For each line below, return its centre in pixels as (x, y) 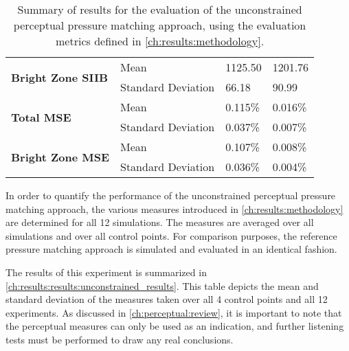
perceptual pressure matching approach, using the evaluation (160, 25)
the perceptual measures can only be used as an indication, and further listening (175, 326)
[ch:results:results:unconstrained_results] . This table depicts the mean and (162, 285)
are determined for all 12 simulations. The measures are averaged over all (160, 222)
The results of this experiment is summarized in (106, 272)
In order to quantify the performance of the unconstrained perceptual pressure (171, 195)
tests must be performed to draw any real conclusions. (120, 339)
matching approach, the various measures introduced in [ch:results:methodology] (174, 208)
